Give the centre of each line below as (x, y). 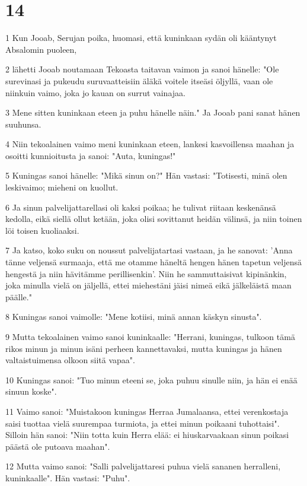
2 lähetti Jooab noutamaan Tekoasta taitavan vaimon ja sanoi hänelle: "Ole (142, 69)
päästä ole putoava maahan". (58, 446)
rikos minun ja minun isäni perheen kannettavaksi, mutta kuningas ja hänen (144, 348)
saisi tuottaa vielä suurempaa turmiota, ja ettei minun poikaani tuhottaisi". (143, 423)
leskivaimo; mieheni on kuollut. (62, 187)
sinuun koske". (31, 391)
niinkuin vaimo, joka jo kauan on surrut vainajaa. (95, 92)
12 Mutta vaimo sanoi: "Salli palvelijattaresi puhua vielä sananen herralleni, (143, 466)
